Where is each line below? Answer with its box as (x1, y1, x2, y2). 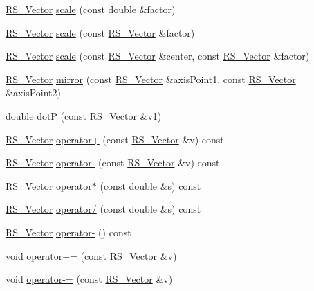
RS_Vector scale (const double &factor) (6, 2, 176, 16)
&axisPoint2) (6, 85, 62, 100)
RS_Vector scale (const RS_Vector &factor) (6, 25, 195, 39)
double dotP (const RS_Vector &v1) (6, 108, 162, 123)
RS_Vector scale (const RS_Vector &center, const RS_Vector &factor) (6, 48, 310, 63)
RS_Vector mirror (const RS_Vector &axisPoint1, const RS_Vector (6, 71, 296, 86)
